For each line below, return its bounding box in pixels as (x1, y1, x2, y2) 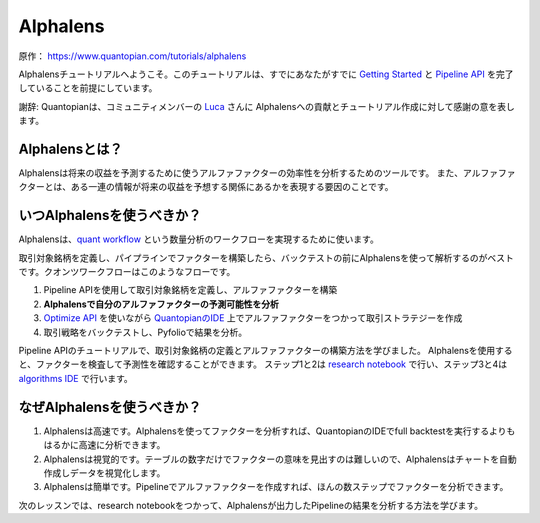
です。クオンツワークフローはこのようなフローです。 (18, 266, 236, 278)
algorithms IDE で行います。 (18, 372, 134, 384)
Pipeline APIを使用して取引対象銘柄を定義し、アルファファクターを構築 (43, 284, 338, 296)
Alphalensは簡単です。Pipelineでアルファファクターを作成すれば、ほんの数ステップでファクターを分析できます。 (43, 481, 509, 493)
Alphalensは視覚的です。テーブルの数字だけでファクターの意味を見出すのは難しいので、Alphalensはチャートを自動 (43, 453, 517, 465)
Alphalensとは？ (18, 140, 123, 157)
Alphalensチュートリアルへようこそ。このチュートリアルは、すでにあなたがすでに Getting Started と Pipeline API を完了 (18, 68, 514, 80)
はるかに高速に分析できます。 (43, 439, 166, 451)
